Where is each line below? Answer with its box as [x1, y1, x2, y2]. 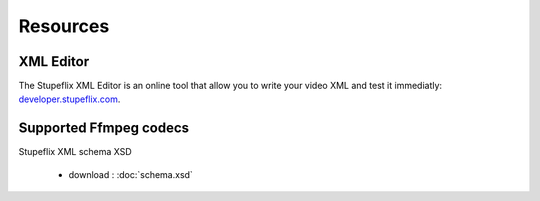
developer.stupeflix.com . [18, 93, 121, 105]
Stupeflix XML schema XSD [18, 146, 132, 158]
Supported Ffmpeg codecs [18, 120, 190, 137]
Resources [18, 15, 110, 37]
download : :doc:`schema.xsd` [68, 168, 194, 180]
